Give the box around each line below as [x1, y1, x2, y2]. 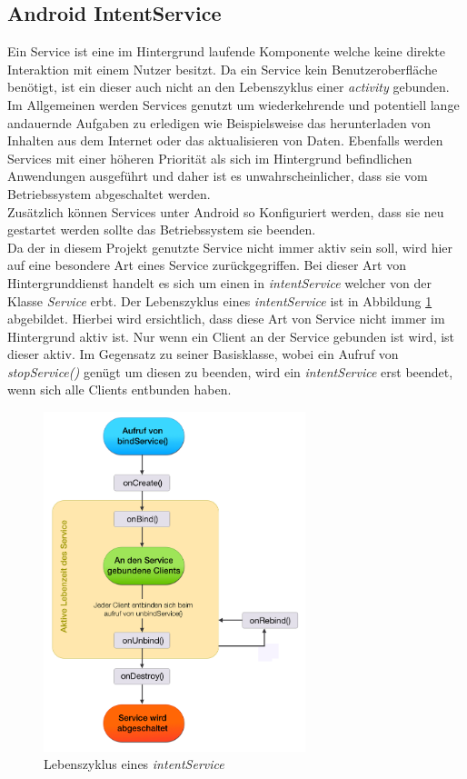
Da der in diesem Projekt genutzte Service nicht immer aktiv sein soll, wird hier [7, 237, 453, 256]
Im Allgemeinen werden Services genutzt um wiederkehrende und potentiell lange [7, 95, 460, 114]
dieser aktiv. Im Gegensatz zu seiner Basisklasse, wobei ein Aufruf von [7, 345, 399, 364]
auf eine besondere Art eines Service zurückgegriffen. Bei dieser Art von [7, 255, 406, 275]
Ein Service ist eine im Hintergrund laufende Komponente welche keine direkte [7, 42, 445, 61]
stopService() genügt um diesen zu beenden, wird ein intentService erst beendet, [7, 362, 453, 381]
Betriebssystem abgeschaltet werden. [7, 184, 211, 203]
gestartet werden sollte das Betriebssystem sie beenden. [7, 220, 316, 239]
